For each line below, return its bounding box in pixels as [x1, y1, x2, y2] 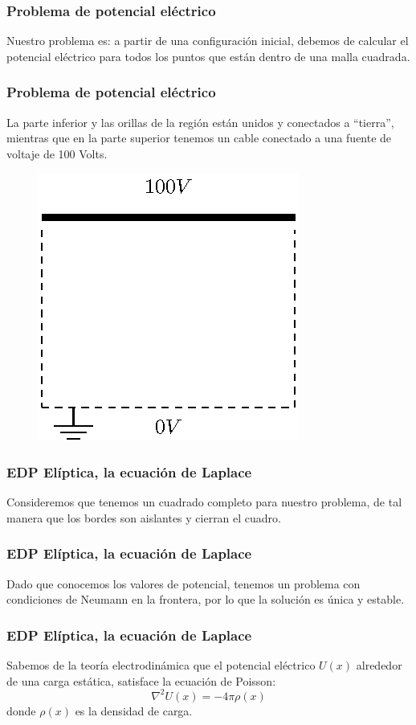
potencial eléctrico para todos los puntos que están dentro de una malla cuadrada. [6, 47, 410, 64]
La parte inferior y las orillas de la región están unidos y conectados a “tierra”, [6, 113, 394, 130]
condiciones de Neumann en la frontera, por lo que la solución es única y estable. [6, 591, 405, 608]
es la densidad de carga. [75, 702, 193, 719]
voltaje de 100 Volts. [6, 145, 108, 162]
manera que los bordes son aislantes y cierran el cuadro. [6, 509, 282, 526]
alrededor [356, 657, 402, 674]
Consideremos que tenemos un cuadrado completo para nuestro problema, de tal [6, 494, 402, 510]
